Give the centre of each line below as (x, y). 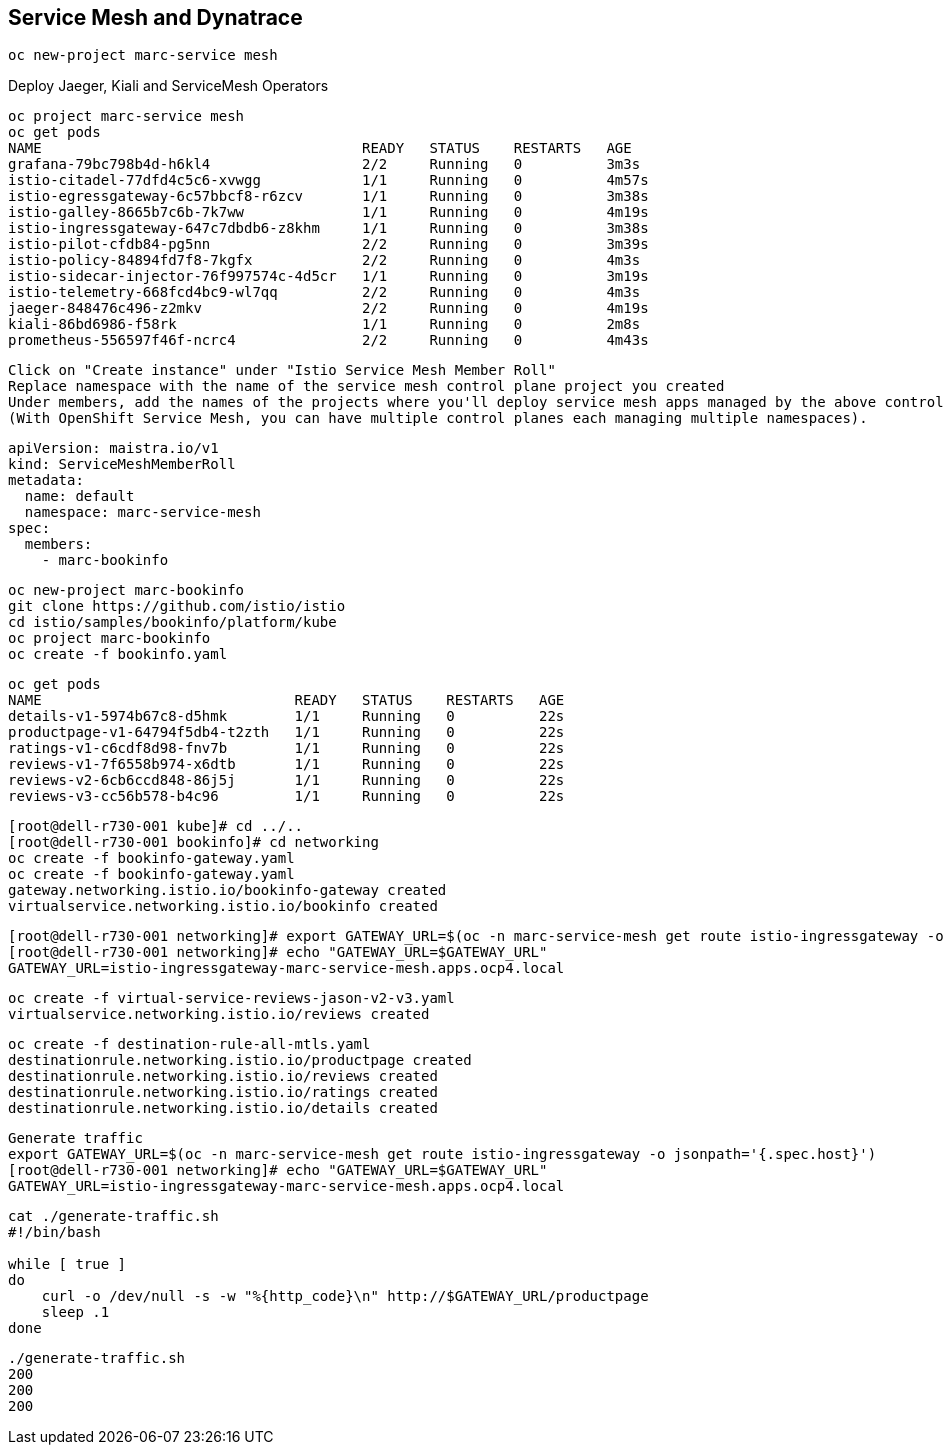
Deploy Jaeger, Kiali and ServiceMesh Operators (168, 86)
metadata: (46, 480)
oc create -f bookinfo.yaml (118, 654)
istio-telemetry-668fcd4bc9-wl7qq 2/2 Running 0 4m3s (324, 292)
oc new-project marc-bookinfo (126, 590)
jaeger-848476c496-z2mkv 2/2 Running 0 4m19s (328, 308)
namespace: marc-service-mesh (142, 512)
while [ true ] (67, 1264)
